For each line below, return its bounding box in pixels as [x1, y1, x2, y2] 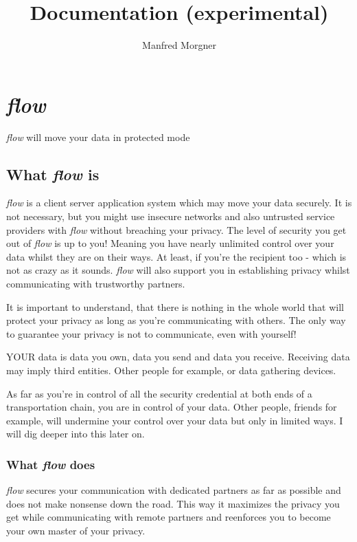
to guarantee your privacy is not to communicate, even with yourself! [6, 326, 297, 340]
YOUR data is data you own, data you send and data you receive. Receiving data [6, 349, 350, 364]
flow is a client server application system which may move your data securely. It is [6, 195, 352, 210]
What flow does [6, 455, 95, 473]
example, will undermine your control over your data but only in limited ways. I [6, 413, 343, 427]
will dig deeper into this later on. [6, 426, 145, 441]
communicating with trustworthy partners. [6, 277, 185, 291]
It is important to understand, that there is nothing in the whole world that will [6, 299, 344, 314]
